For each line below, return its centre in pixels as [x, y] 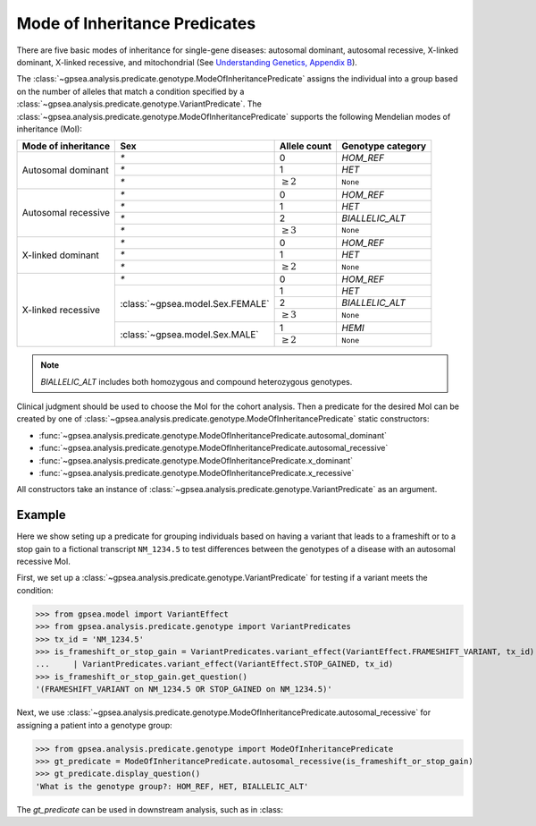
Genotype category [384, 146]
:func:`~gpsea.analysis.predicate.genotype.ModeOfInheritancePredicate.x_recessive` [197, 473]
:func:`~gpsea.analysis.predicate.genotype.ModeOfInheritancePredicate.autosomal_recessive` [214, 448]
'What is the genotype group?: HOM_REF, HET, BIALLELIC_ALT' [172, 786]
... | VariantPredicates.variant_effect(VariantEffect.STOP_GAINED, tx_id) [214, 664]
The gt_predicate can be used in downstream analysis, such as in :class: [150, 809]
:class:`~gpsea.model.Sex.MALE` [189, 334]
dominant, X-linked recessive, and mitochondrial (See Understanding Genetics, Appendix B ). [187, 62]
